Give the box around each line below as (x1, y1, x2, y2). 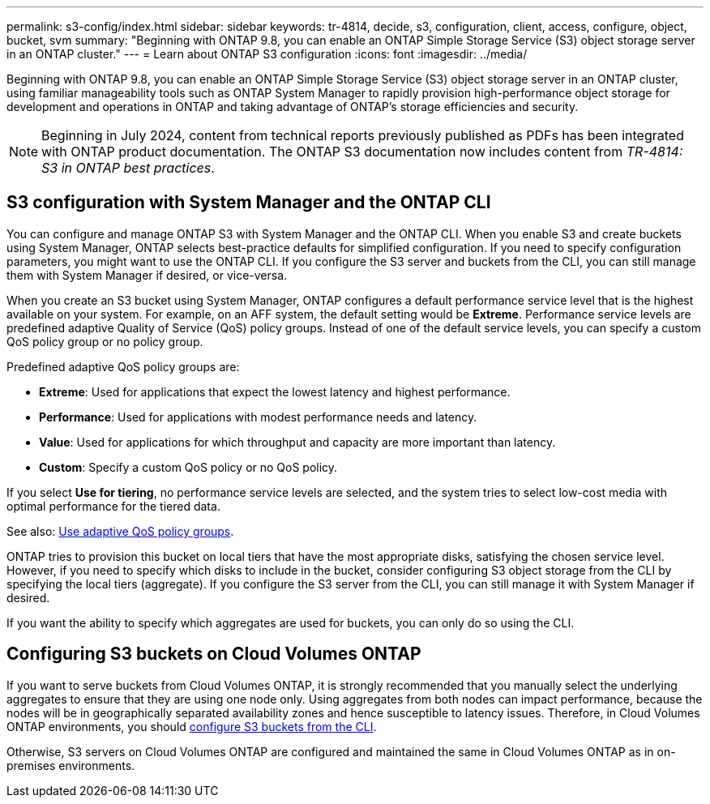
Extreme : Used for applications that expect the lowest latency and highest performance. (39, 384, 511, 399)
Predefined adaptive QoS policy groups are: (6, 359, 240, 374)
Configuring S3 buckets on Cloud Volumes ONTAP (6, 644, 421, 665)
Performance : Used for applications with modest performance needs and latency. (39, 409, 477, 424)
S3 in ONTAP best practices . (41, 160, 215, 176)
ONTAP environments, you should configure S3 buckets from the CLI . (6, 719, 377, 733)
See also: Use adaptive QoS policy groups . (6, 524, 234, 538)
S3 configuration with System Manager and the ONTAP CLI (6, 192, 491, 213)
